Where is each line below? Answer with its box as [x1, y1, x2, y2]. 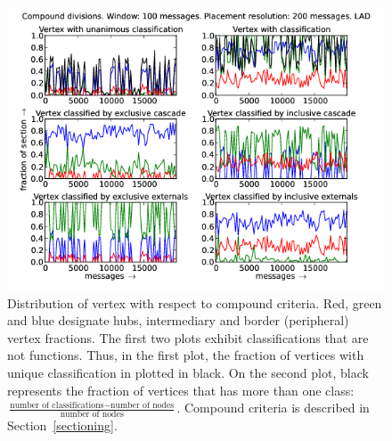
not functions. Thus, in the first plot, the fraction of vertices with [7, 346, 364, 364]
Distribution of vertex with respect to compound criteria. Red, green [7, 293, 382, 312]
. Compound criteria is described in [176, 398, 370, 417]
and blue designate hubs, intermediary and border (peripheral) [7, 311, 349, 330]
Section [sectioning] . [7, 415, 118, 434]
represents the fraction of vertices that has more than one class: [7, 380, 355, 399]
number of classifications [10, 400, 104, 410]
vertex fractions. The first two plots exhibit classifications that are [7, 328, 369, 347]
